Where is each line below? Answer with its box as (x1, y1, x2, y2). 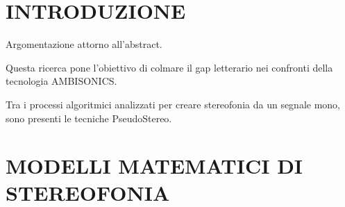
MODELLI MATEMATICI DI (6, 151, 303, 180)
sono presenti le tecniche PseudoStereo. (6, 110, 172, 125)
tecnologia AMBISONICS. (6, 74, 117, 88)
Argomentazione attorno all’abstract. (6, 37, 162, 51)
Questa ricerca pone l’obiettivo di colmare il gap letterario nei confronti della (6, 60, 333, 74)
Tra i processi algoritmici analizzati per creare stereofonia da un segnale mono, (6, 97, 341, 111)
